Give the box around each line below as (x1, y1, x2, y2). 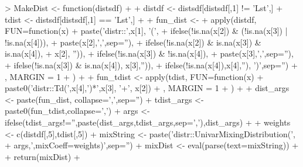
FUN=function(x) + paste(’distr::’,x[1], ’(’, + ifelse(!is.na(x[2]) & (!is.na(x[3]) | (5, 25, 288, 37)
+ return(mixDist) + (5, 150, 80, 162)
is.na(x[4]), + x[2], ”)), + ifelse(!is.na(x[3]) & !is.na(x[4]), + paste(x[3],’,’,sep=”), (5, 47, 294, 60)
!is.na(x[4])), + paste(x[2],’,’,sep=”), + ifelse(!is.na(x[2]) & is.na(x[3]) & (5, 36, 261, 48)
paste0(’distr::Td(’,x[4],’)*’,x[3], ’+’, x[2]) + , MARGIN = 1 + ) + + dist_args (5, 82, 290, 94)
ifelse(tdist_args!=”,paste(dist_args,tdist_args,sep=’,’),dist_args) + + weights (5, 116, 291, 128)
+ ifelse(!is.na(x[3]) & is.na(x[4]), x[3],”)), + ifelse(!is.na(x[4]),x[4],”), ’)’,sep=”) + (5, 58, 298, 71)
